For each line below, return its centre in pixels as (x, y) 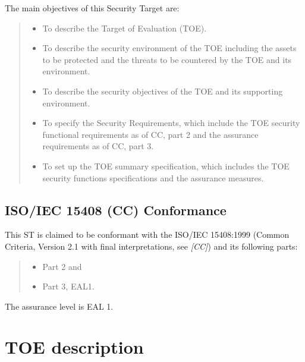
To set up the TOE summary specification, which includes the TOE (166, 166)
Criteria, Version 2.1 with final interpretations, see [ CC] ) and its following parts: (151, 246)
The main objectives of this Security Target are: (92, 8)
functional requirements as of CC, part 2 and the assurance (150, 134)
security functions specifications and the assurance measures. (153, 177)
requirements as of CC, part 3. (98, 146)
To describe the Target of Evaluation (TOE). (125, 28)
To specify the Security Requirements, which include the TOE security (171, 123)
